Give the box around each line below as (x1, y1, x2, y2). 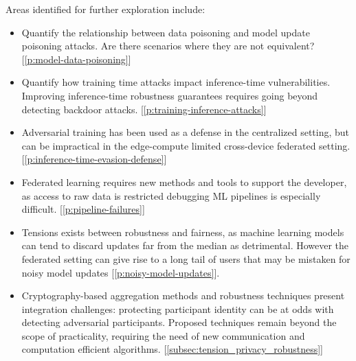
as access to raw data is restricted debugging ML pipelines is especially (21, 188, 321, 202)
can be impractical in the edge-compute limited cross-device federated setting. (21, 138, 351, 152)
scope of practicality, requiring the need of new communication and (21, 328, 305, 342)
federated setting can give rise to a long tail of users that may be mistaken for (21, 251, 351, 266)
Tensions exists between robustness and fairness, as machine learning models (21, 224, 344, 239)
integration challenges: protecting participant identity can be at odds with (21, 301, 334, 316)
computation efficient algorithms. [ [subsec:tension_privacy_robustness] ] (21, 342, 323, 356)
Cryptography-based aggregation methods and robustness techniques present (21, 288, 345, 303)
